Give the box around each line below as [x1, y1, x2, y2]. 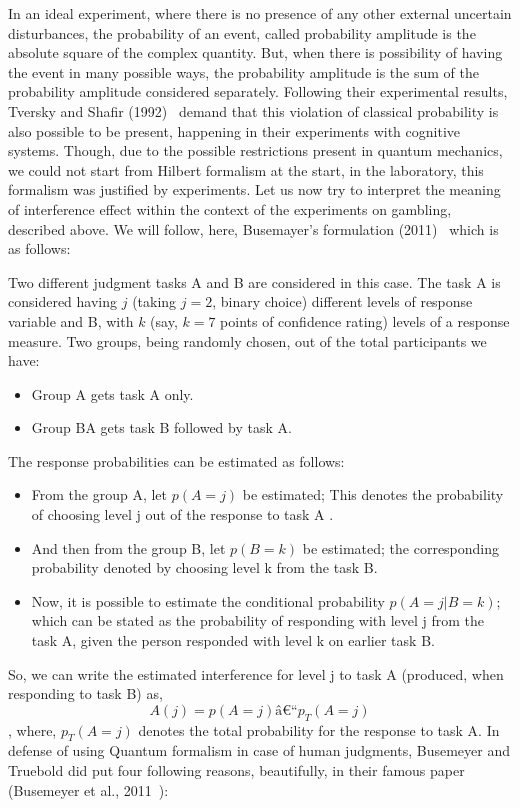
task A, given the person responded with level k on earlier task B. [31, 630, 435, 651]
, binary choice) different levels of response [212, 291, 473, 312]
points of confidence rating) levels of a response [220, 310, 510, 331]
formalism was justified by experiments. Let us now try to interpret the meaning [8, 179, 501, 200]
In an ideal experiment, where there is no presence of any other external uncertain [8, 3, 512, 23]
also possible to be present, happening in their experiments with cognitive [8, 120, 461, 141]
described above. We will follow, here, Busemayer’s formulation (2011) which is [8, 218, 499, 239]
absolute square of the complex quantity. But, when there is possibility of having [8, 42, 503, 63]
